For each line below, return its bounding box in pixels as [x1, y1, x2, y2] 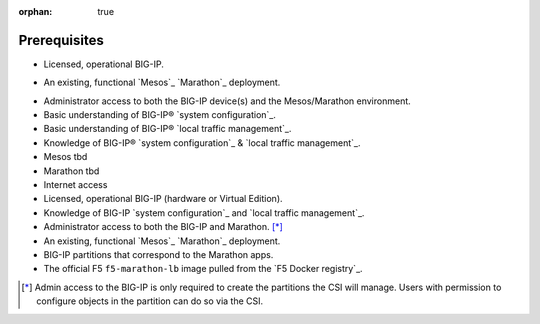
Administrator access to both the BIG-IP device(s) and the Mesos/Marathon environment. [43, 95, 412, 107]
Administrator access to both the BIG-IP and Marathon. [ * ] [43, 221, 284, 233]
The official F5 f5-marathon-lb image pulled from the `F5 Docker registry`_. [43, 263, 364, 275]
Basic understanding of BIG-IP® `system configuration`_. [43, 109, 277, 121]
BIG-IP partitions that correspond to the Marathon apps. [43, 248, 274, 260]
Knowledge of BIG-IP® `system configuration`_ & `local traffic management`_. [43, 136, 361, 149]
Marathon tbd [43, 165, 100, 177]
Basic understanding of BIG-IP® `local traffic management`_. [43, 123, 292, 135]
